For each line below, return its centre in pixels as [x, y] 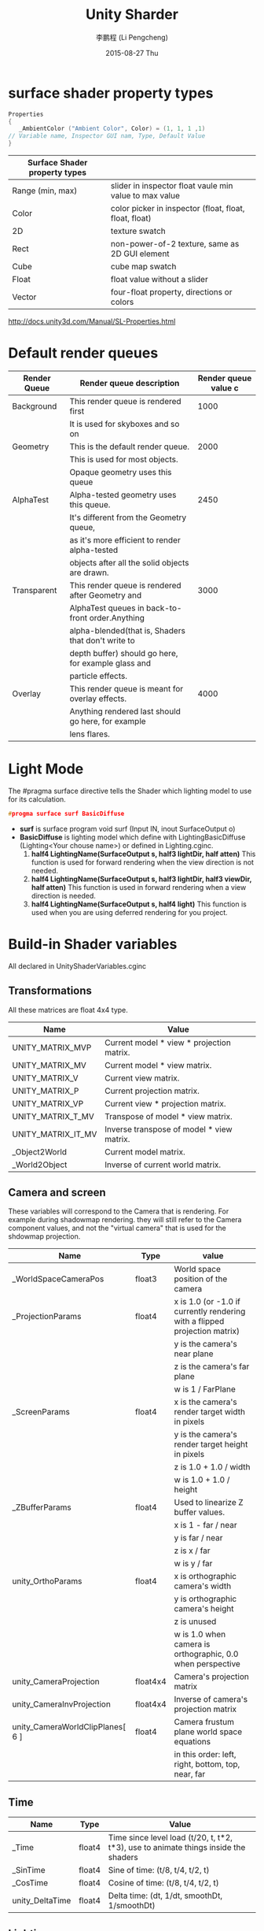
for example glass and [110, 663]
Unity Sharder [132, 15]
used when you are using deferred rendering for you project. [129, 912]
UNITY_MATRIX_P [46, 1091]
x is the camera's [205, 1402]
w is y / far [193, 1563]
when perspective [207, 1664]
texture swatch [138, 232]
